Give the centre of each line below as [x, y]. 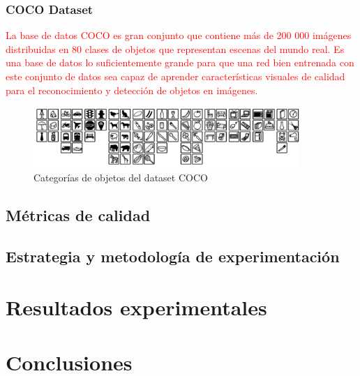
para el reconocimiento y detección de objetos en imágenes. [132, 90]
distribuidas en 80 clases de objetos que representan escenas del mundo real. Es [175, 48]
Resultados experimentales [136, 307]
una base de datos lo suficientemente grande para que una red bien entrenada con [180, 62]
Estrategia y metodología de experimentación [173, 256]
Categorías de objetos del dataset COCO [121, 177]
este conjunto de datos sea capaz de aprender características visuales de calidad [175, 76]
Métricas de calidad [78, 215]
